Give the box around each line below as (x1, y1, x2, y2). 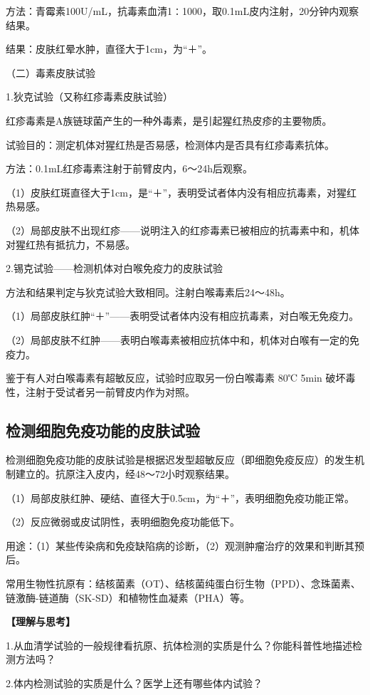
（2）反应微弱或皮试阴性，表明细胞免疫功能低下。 (6, 514, 240, 529)
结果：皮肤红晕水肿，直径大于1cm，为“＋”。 (6, 41, 213, 56)
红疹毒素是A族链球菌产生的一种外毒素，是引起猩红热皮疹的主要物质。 (6, 113, 332, 127)
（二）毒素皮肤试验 (6, 65, 95, 80)
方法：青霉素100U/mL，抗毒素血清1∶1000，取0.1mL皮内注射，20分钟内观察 (6, 4, 359, 18)
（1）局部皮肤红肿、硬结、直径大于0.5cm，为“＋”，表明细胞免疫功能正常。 (6, 490, 354, 505)
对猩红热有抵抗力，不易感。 (6, 236, 135, 251)
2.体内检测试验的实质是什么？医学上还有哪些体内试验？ (6, 676, 263, 691)
